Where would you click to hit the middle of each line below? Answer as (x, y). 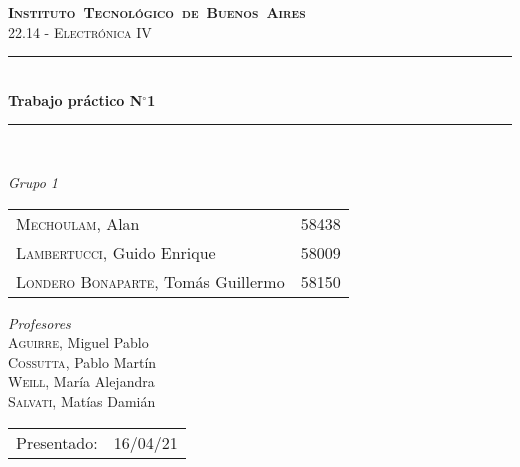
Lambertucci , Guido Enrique (116, 252)
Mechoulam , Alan (78, 223)
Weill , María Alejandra (81, 381)
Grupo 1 (33, 181)
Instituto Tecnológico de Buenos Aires (157, 12)
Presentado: (57, 442)
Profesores (39, 322)
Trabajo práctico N (75, 99)
